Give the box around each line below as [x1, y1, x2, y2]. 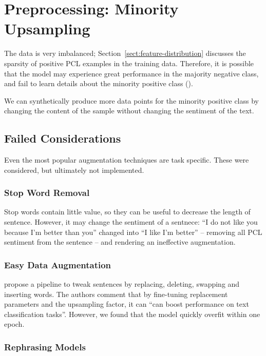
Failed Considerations [4, 130, 121, 146]
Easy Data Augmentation [4, 258, 111, 271]
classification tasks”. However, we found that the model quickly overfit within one [4, 308, 260, 319]
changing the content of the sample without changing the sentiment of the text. [4, 105, 254, 116]
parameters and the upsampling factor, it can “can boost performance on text [4, 299, 249, 309]
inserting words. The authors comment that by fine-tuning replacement [4, 288, 228, 299]
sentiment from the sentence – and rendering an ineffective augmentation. [4, 236, 236, 247]
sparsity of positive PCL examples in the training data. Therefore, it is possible [4, 57, 254, 68]
